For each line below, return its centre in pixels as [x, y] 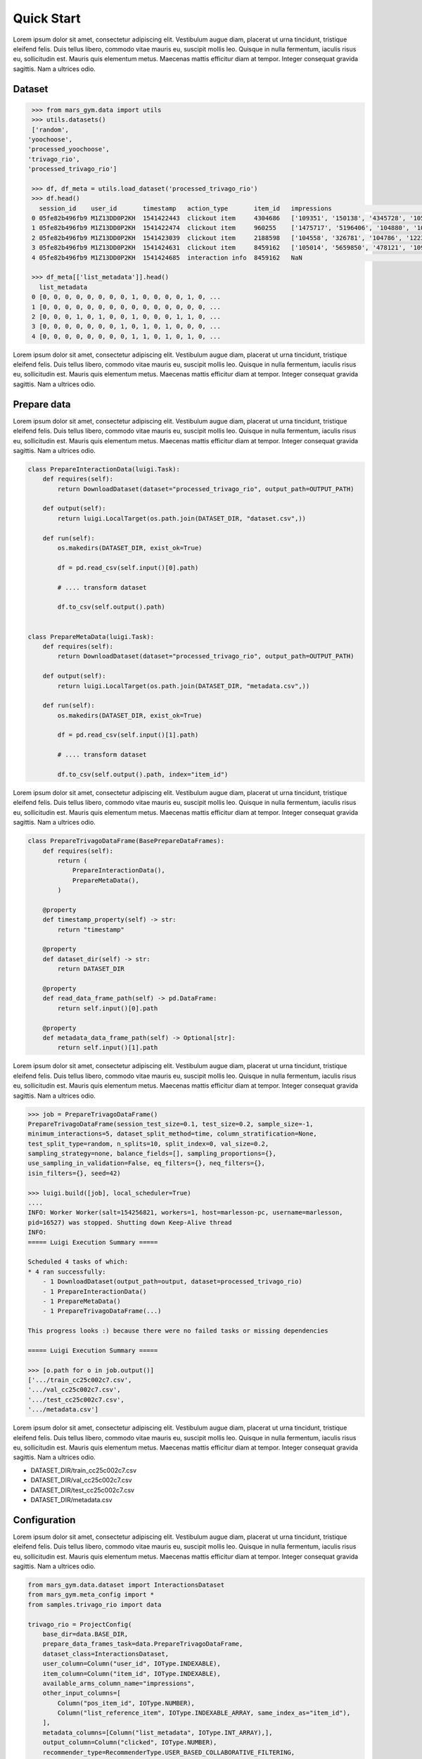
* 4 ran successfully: [67, 1271]
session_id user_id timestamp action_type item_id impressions [185, 208]
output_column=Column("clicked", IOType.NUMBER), [130, 1742]
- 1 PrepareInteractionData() [95, 1291]
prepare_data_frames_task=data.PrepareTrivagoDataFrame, [143, 1644]
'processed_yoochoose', [69, 149]
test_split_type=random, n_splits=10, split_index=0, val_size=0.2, [148, 1144]
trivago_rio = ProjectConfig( [80, 1624]
